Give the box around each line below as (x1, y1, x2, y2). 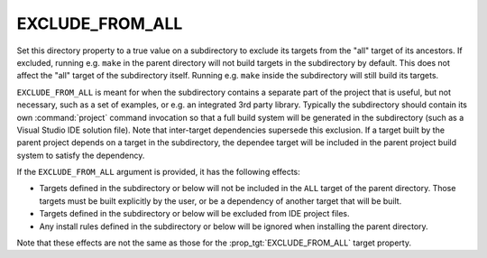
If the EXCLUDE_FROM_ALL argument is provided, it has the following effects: (16, 167, 301, 178)
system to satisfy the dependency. (16, 150, 145, 161)
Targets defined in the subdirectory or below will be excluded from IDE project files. (39, 208, 351, 219)
